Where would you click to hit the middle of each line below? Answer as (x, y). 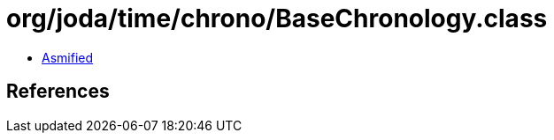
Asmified (68, 57)
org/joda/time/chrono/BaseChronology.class (277, 18)
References (58, 92)
